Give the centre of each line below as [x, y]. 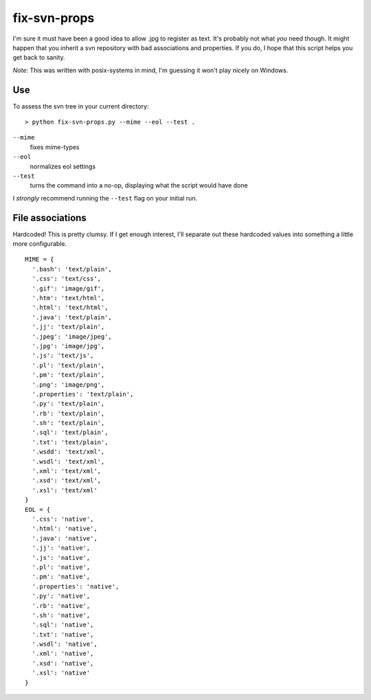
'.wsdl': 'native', [65, 644]
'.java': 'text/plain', [72, 317]
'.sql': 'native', [63, 625]
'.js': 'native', [61, 557]
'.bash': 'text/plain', [72, 269]
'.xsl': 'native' [61, 673]
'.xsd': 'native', [63, 663]
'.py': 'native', [61, 596]
